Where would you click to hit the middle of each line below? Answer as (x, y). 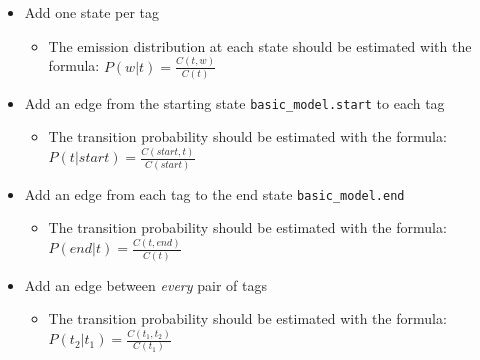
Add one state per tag (92, 12)
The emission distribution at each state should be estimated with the (260, 45)
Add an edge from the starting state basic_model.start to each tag (234, 102)
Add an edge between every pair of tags (145, 284)
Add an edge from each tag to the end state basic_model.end (214, 193)
